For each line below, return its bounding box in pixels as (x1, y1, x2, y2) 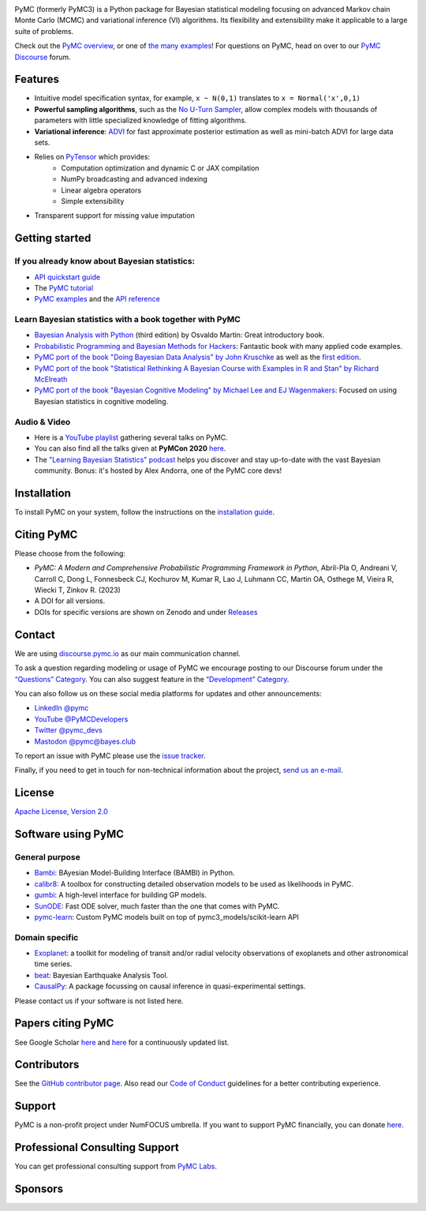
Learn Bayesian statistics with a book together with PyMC (14, 314, 241, 325)
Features (14, 73, 59, 86)
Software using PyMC (14, 827, 125, 841)
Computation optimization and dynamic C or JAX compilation (61, 163, 260, 173)
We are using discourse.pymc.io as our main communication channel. (14, 648, 241, 658)
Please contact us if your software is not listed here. (14, 995, 184, 1006)
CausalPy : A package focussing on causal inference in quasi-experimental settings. (34, 981, 306, 991)
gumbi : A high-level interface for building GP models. (34, 890, 207, 900)
